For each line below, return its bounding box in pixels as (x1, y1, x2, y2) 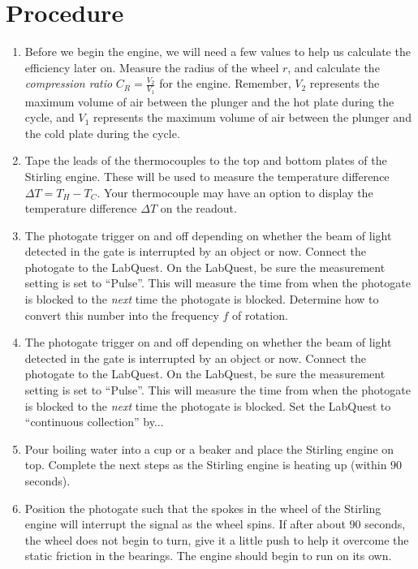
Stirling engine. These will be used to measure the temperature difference (24, 167, 390, 184)
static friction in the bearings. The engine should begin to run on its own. (24, 547, 392, 564)
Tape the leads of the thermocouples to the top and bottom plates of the (24, 152, 387, 169)
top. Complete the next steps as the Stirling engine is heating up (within (24, 456, 387, 473)
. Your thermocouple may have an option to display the (97, 183, 373, 200)
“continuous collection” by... (24, 413, 164, 430)
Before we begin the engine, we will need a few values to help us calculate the (24, 43, 411, 60)
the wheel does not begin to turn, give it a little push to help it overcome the (24, 531, 409, 548)
